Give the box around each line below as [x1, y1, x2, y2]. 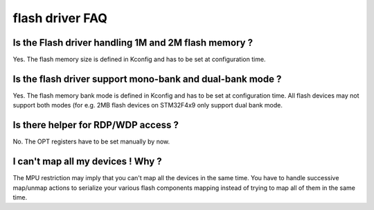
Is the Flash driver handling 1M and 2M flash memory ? [12, 37, 253, 49]
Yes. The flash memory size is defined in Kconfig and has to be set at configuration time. [12, 55, 266, 64]
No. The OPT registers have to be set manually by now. [12, 137, 170, 146]
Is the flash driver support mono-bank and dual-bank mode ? [12, 73, 282, 85]
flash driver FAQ [12, 10, 107, 26]
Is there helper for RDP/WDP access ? [12, 119, 179, 131]
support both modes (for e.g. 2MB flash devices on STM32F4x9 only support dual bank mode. [12, 101, 283, 110]
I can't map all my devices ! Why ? [12, 156, 162, 168]
